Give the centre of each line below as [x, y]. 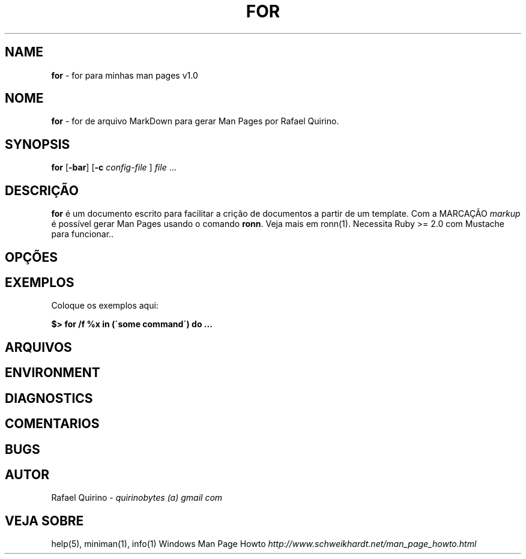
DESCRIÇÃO [42, 190]
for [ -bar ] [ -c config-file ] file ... [114, 168]
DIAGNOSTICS [49, 398]
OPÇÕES [32, 257]
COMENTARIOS [52, 424]
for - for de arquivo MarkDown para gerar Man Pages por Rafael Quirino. [195, 121]
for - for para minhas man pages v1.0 [125, 75]
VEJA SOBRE [44, 521]
